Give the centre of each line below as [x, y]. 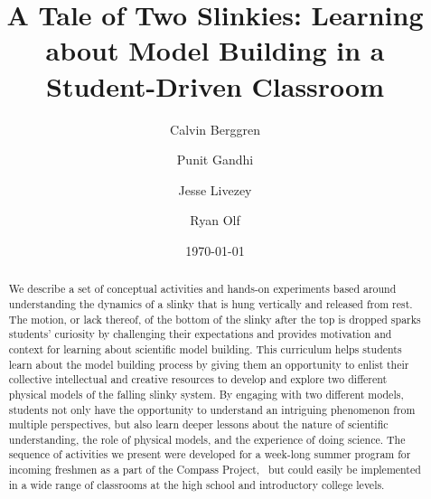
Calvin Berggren [215, 129]
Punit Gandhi [215, 160]
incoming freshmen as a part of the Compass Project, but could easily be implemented [215, 470]
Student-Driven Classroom [215, 85]
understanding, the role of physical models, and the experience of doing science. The [207, 439]
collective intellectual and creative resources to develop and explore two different [198, 379]
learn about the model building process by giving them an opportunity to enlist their [209, 364]
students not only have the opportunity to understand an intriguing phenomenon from [212, 409]
